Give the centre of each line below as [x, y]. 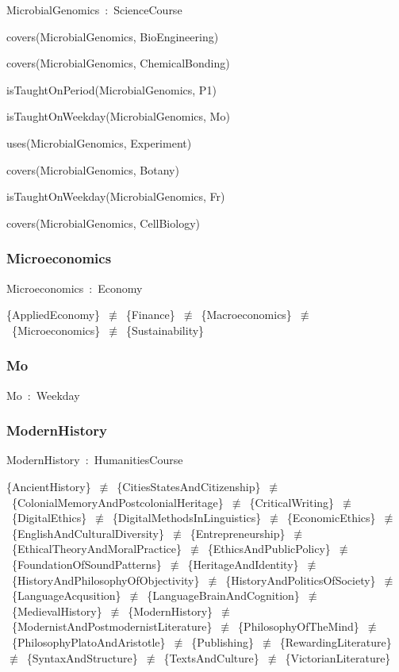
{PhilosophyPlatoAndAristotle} [88, 641]
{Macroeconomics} [246, 315]
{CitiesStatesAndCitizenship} [189, 486]
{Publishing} [223, 641]
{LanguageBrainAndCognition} [223, 595]
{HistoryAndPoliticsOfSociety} [301, 580]
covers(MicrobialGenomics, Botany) [93, 169]
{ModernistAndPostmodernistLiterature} [112, 626]
